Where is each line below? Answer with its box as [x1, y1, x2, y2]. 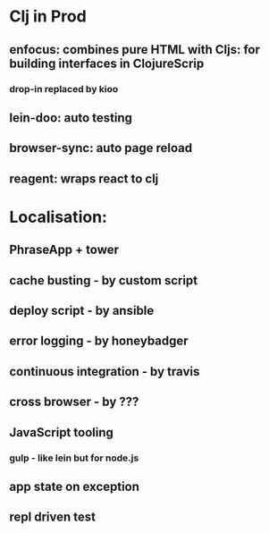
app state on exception [9, 478, 140, 494]
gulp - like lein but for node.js [9, 452, 139, 464]
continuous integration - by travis [9, 364, 200, 379]
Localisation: [9, 207, 107, 227]
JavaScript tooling [9, 425, 113, 440]
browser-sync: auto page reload [9, 140, 193, 156]
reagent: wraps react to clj [9, 171, 159, 186]
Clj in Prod [9, 6, 87, 27]
